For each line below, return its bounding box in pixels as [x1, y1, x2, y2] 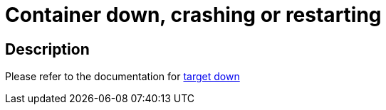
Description [5, 40, 90, 58]
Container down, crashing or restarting [5, 3, 382, 27]
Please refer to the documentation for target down [5, 70, 240, 83]
